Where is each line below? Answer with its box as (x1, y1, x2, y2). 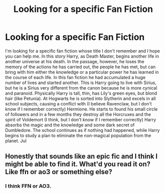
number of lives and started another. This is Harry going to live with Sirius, (5, 80, 157, 86)
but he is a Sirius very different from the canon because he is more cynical (5, 85, 158, 91)
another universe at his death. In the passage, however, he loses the (5, 58, 145, 64)
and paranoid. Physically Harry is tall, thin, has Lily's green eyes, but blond (5, 90, 158, 96)
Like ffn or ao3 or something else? (5, 168, 112, 176)
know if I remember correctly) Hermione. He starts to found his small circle (5, 106, 158, 112)
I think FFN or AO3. (5, 183, 52, 190)
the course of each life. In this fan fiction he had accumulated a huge (5, 74, 146, 80)
